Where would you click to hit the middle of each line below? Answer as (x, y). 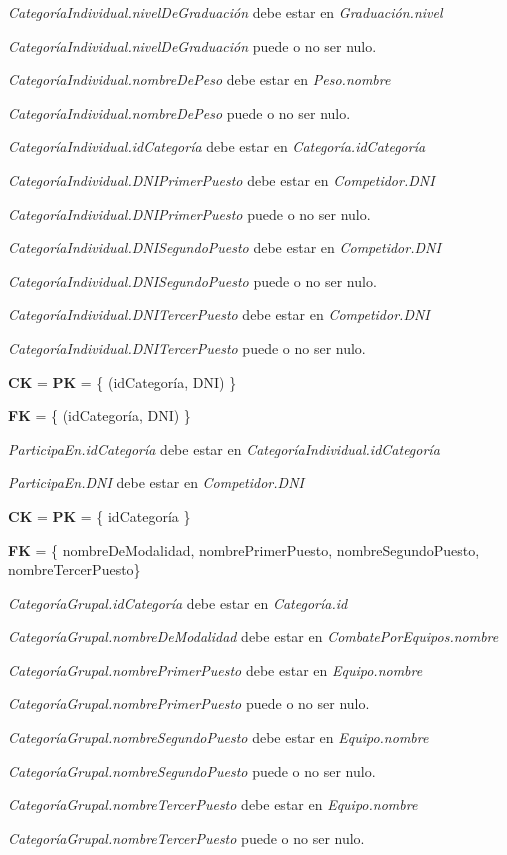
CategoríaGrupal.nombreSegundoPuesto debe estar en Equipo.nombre (218, 737)
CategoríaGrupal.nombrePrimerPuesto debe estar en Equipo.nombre (215, 669)
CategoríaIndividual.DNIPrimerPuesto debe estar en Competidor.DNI (221, 179)
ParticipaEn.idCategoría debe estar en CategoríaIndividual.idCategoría (224, 448)
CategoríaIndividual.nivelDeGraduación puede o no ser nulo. (192, 45)
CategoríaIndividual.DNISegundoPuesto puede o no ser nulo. (192, 280)
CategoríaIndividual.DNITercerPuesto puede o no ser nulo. (187, 347)
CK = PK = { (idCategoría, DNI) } (122, 381)
